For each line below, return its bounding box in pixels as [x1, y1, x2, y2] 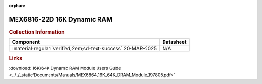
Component [12, 39, 40, 46]
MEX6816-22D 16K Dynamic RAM [9, 15, 113, 24]
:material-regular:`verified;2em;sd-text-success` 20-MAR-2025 [12, 45, 157, 52]
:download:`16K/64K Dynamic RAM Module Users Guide [9, 65, 121, 71]
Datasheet [162, 39, 187, 46]
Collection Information [9, 28, 65, 35]
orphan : [9, 3, 26, 8]
